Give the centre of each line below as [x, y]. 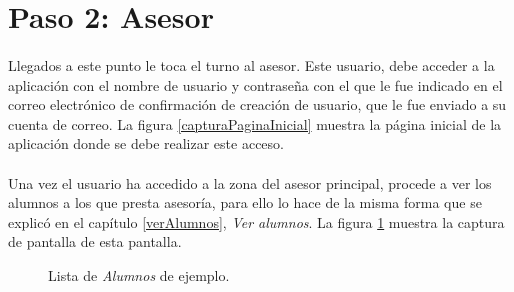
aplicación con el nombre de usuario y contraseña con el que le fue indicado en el [255, 84]
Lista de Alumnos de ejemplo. [139, 274]
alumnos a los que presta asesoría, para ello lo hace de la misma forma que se [245, 202]
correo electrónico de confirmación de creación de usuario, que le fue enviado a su [257, 104]
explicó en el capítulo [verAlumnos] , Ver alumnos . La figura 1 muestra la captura [256, 221]
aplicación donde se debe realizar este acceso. [146, 143]
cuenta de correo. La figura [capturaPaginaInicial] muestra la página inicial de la [255, 123]
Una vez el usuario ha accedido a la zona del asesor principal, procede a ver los [250, 182]
